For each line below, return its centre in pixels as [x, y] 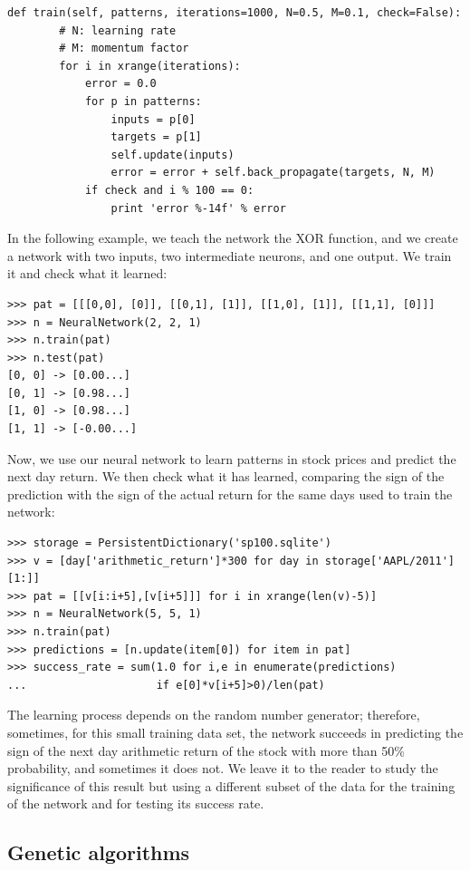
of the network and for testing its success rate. [136, 803]
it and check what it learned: [87, 273]
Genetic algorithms [99, 852]
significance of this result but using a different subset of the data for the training [231, 785]
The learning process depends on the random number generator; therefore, [214, 715]
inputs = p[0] [153, 119]
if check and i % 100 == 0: [169, 190]
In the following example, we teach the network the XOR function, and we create [233, 238]
